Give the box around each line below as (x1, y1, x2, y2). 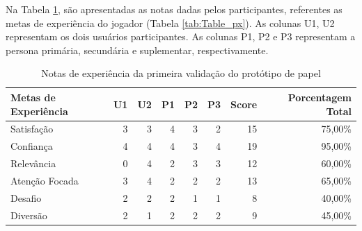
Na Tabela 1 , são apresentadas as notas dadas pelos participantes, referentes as (6, 2, 343, 16)
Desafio (10, 190, 42, 205)
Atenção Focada (10, 173, 79, 187)
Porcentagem (288, 89, 352, 104)
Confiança (10, 139, 53, 153)
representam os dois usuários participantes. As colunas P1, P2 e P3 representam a (6, 29, 356, 44)
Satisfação (10, 121, 54, 136)
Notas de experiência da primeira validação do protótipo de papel (41, 66, 321, 80)
